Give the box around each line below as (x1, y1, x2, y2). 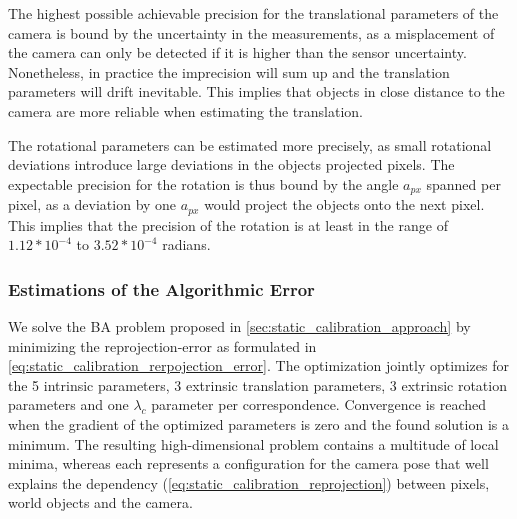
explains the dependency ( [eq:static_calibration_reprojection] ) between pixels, (8, 472, 490, 493)
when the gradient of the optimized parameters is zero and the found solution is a (8, 414, 509, 435)
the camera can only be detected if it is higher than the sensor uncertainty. (8, 42, 467, 63)
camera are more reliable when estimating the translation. (8, 100, 363, 121)
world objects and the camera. (8, 492, 193, 513)
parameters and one (8, 394, 129, 415)
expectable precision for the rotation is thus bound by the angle (8, 173, 399, 194)
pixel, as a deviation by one (8, 194, 177, 215)
